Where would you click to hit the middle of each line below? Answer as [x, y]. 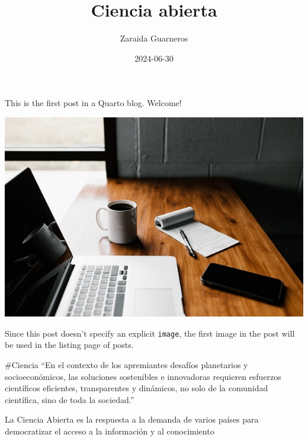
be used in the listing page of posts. [69, 345]
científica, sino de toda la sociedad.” [70, 399]
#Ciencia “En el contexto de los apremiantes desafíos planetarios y [126, 365]
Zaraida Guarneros [154, 38]
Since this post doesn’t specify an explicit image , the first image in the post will [150, 333]
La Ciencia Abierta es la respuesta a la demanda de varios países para [132, 419]
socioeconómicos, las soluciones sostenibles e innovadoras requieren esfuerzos [143, 376]
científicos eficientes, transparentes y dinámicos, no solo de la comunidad [137, 388]
